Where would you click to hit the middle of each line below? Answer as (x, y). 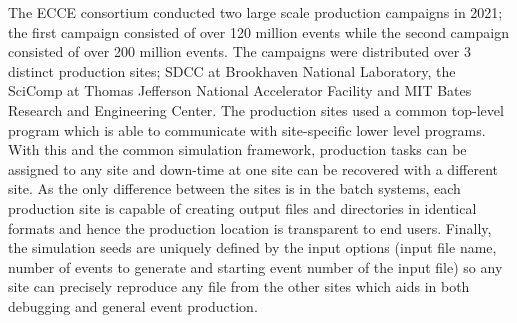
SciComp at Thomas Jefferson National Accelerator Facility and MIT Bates (240, 90)
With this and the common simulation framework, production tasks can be (237, 149)
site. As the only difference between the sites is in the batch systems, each (234, 188)
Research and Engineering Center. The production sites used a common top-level (256, 109)
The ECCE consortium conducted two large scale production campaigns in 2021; (255, 12)
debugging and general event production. (133, 305)
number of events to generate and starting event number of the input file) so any (255, 266)
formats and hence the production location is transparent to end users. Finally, (250, 227)
